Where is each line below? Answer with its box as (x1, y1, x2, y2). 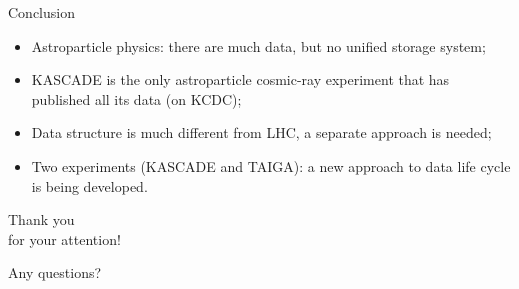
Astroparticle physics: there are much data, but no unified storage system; (31, 35, 486, 56)
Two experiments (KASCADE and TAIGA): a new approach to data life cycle (31, 155, 511, 176)
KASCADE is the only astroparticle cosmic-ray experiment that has (31, 69, 450, 90)
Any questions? (8, 262, 102, 283)
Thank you (8, 209, 75, 230)
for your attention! (8, 228, 121, 249)
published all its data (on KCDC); (31, 88, 242, 109)
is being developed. (31, 175, 148, 196)
